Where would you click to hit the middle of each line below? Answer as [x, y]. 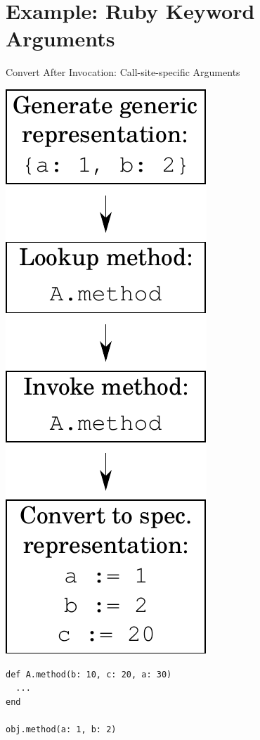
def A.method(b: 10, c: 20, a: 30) [89, 674]
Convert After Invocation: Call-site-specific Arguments [123, 72]
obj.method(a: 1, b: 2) [61, 729]
